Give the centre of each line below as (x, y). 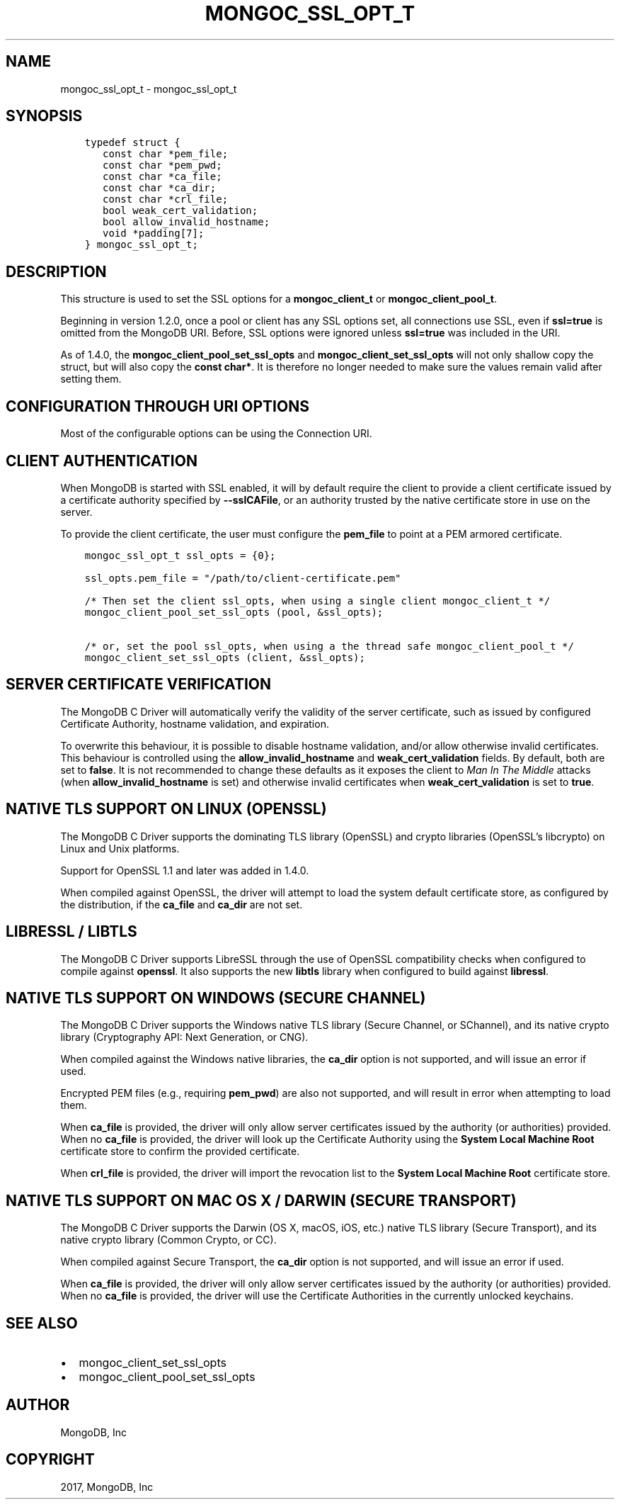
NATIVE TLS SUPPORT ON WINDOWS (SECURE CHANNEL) (216, 998)
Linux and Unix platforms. (120, 848)
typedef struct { (132, 143)
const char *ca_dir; (160, 188)
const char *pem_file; (166, 154)
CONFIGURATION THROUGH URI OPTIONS (157, 406)
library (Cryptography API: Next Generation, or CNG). (184, 1037)
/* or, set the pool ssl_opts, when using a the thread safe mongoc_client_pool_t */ (329, 646)
